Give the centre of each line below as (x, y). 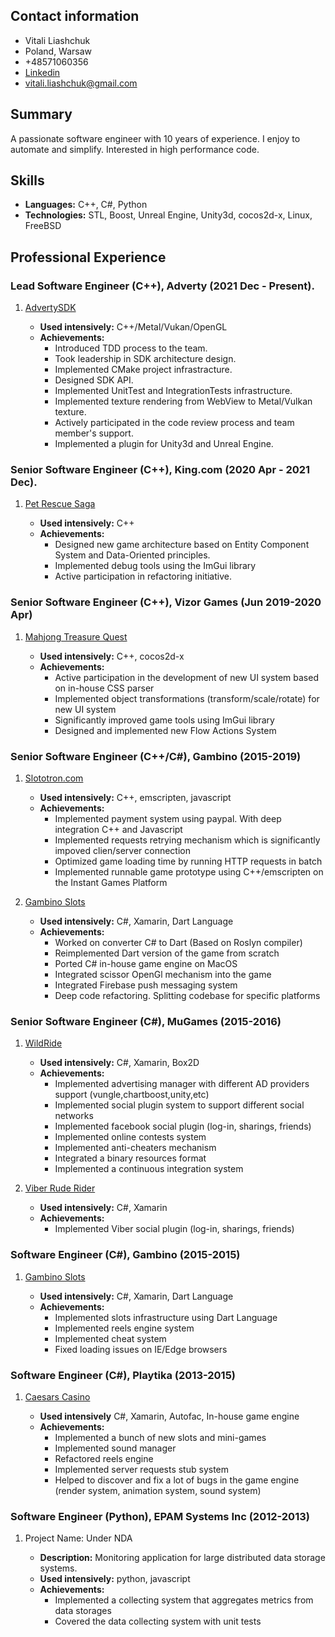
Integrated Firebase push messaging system (146, 985)
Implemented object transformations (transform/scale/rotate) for (187, 698)
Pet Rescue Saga (60, 504)
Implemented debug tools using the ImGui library (155, 566)
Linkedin (42, 72)
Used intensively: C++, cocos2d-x (112, 656)
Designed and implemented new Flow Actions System (165, 730)
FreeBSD (43, 226)
